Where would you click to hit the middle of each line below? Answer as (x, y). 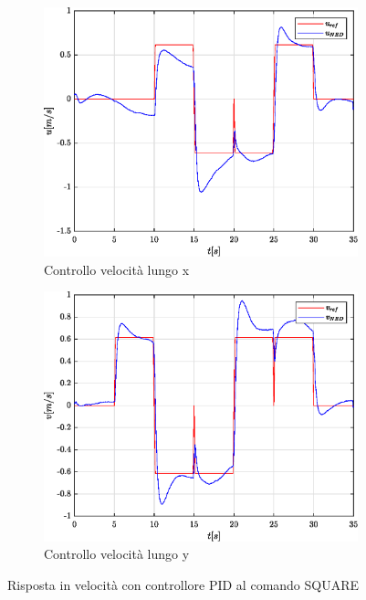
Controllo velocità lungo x (117, 269)
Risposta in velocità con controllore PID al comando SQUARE (183, 584)
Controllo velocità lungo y (117, 554)
